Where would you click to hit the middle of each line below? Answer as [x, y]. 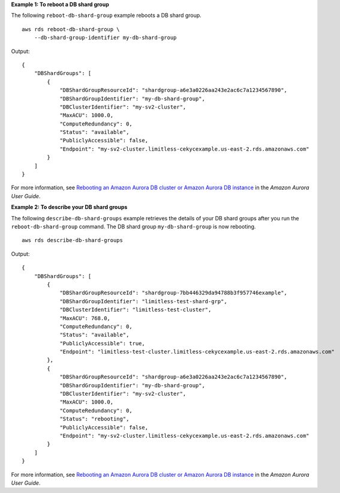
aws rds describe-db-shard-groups [72, 240]
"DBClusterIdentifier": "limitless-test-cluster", [136, 310]
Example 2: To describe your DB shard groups [69, 207]
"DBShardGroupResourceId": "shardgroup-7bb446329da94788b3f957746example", [174, 293]
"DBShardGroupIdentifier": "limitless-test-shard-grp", [143, 301]
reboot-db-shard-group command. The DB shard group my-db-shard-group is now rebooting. [133, 226]
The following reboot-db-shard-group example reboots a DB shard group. [106, 16]
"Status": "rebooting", [94, 419]
